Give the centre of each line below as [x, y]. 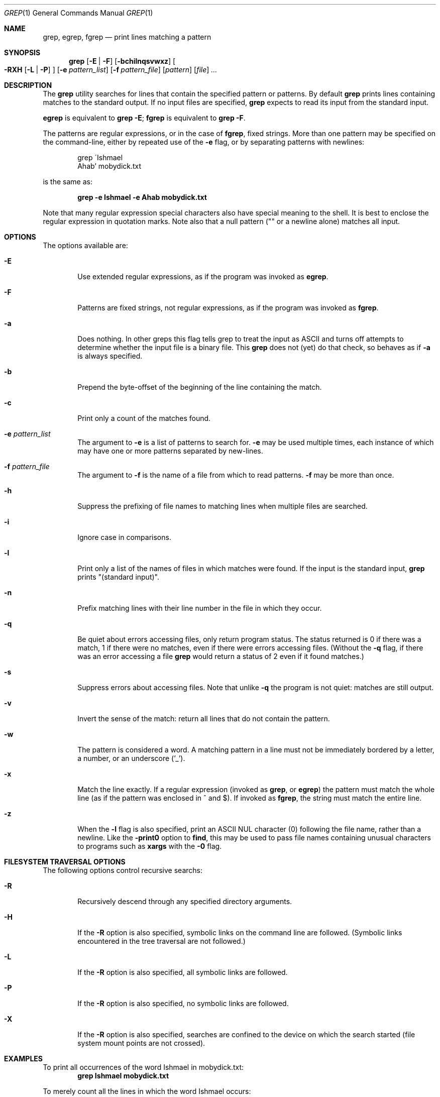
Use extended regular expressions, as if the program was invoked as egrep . [203, 277]
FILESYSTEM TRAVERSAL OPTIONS [65, 862]
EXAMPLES [23, 1059]
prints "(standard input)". [118, 577]
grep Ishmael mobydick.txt [123, 1076]
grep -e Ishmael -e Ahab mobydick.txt [142, 197]
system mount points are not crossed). [141, 1043]
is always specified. [110, 356]
